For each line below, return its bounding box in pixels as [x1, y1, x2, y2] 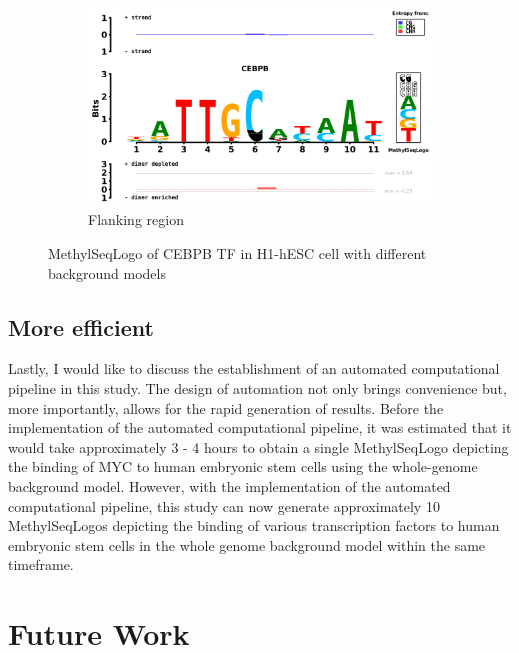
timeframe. [8, 554, 74, 575]
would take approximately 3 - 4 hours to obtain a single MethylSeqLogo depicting [8, 436, 509, 457]
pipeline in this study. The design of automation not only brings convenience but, [8, 378, 507, 399]
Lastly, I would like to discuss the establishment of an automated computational [8, 358, 500, 379]
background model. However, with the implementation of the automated [8, 476, 451, 496]
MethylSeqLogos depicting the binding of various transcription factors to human [8, 515, 500, 536]
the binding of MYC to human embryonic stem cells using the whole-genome [8, 456, 478, 477]
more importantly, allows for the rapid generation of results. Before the [8, 397, 444, 418]
